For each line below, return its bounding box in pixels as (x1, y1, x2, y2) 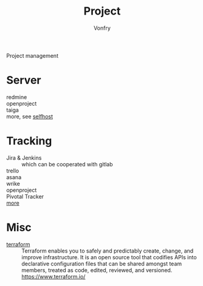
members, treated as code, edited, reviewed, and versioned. (21, 266, 173, 274)
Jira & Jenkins (6, 154, 42, 162)
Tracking (6, 134, 52, 148)
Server (6, 73, 41, 87)
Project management (6, 52, 59, 59)
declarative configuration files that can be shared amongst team (21, 260, 182, 267)
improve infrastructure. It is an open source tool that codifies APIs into (21, 253, 197, 260)
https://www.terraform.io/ (21, 273, 86, 280)
